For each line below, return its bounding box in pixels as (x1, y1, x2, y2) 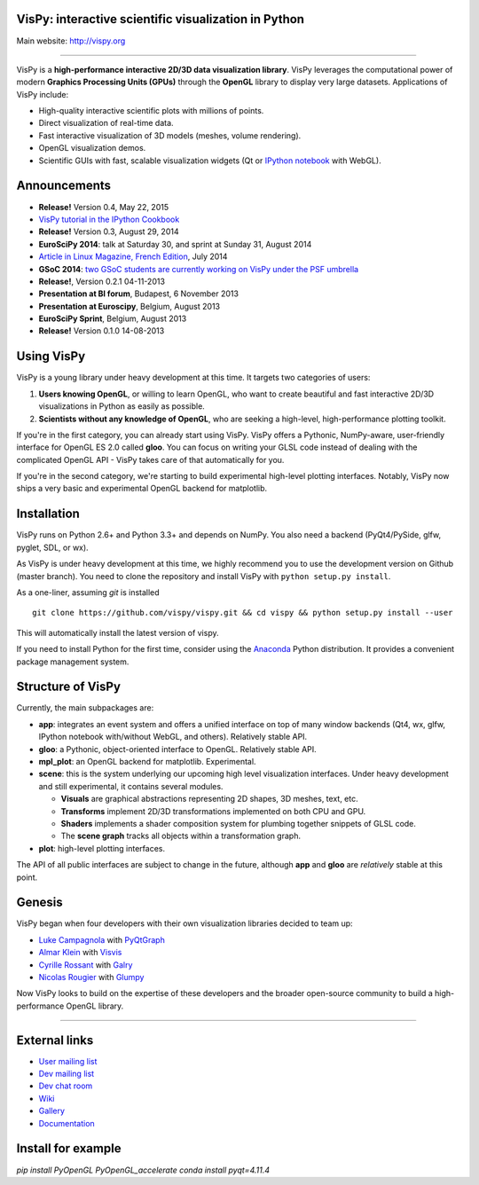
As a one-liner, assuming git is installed (16, 586, 160, 598)
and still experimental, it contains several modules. (38, 781, 224, 791)
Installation (16, 506, 80, 522)
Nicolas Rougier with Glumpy (38, 971, 145, 982)
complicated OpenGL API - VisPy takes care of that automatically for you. (16, 454, 285, 465)
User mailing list (38, 1056, 98, 1066)
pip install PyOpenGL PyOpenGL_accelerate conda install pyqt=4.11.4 (16, 1165, 271, 1175)
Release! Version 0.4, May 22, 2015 (38, 201, 169, 212)
